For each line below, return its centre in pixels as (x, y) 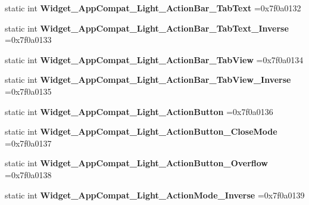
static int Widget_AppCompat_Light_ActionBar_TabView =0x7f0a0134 (154, 59)
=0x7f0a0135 (28, 91)
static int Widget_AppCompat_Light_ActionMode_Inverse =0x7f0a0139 (155, 195)
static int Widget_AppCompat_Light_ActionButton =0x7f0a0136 (139, 111)
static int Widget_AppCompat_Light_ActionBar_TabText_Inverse (147, 28)
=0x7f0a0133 (28, 40)
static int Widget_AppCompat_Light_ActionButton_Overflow (136, 163)
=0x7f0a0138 (28, 174)
